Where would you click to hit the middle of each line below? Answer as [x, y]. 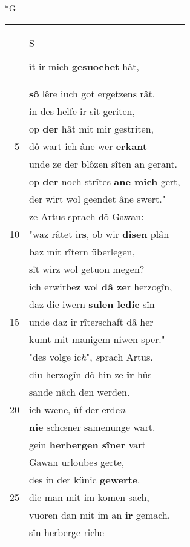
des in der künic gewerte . [85, 479]
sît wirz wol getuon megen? [87, 269]
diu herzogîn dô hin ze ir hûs [90, 374]
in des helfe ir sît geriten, [82, 111]
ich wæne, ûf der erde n [77, 409]
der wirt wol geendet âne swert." [97, 198]
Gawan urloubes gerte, [77, 462]
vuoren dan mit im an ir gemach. [100, 514]
